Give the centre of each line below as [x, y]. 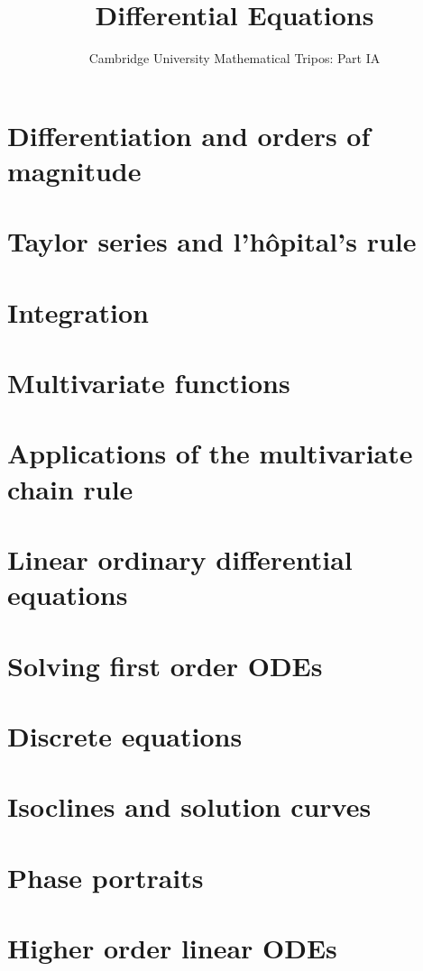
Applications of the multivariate [210, 453]
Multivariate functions [149, 383]
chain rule [70, 488]
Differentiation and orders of [189, 135]
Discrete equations [125, 735]
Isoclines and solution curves [189, 806]
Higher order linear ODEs [172, 948]
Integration [78, 311]
